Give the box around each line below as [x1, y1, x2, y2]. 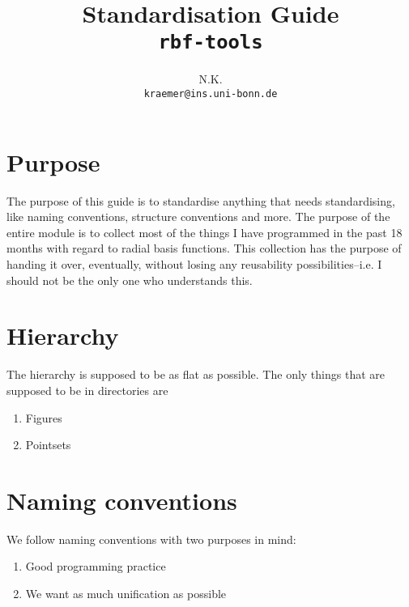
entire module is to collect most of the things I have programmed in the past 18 [6, 223, 403, 240]
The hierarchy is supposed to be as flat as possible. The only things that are [6, 366, 385, 383]
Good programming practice [25, 558, 166, 575]
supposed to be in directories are [6, 381, 168, 398]
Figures [25, 409, 62, 426]
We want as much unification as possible [25, 585, 227, 601]
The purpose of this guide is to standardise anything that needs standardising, [6, 192, 395, 209]
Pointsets [25, 436, 71, 453]
